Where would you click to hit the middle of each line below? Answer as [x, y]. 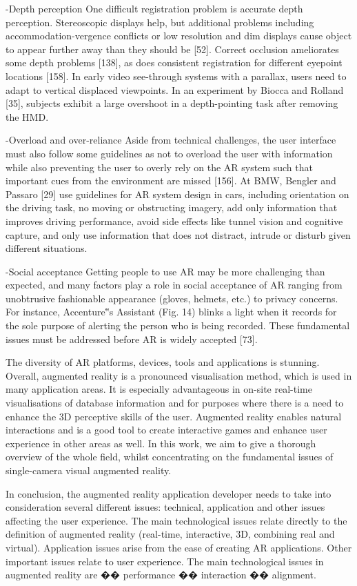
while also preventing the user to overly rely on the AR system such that [159, 167]
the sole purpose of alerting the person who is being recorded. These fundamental [178, 325]
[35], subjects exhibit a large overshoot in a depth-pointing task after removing [172, 103]
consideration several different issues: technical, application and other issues [165, 507]
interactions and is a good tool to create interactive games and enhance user [166, 430]
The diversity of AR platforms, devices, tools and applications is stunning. [163, 362]
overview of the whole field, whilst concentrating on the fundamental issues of [170, 457]
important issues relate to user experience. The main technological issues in [165, 561]
